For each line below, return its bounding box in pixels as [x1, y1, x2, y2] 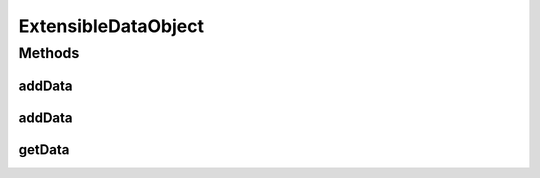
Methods [18, 44, 80, 62]
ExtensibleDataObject [18, 15, 205, 37]
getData [18, 141, 70, 158]
